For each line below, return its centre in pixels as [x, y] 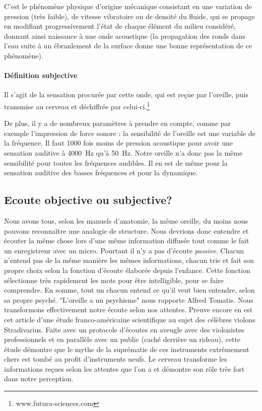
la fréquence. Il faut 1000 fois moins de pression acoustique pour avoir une [118, 143]
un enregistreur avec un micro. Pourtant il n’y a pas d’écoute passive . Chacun [124, 250]
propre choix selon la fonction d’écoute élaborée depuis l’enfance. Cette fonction [127, 270]
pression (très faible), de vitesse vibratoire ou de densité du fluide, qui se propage [129, 16]
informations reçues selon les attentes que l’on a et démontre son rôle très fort [124, 368]
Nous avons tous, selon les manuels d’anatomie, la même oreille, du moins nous [126, 220]
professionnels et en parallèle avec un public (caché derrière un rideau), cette [122, 339]
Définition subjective [41, 75]
